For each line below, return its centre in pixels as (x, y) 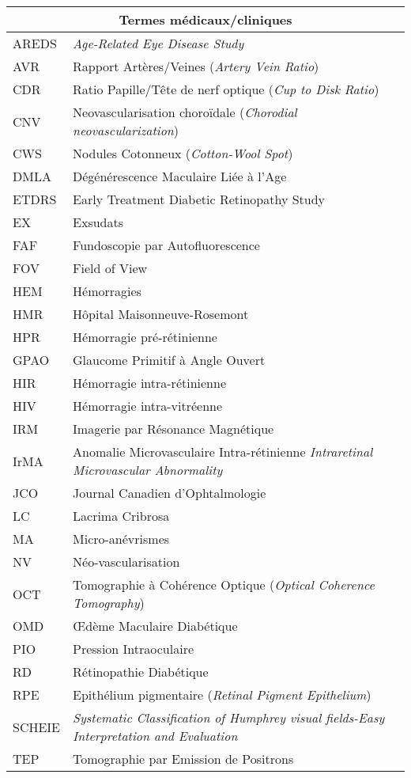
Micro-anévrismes (121, 539)
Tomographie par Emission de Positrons (183, 759)
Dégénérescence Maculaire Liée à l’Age (180, 176)
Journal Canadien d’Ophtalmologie (170, 493)
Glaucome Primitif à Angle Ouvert (169, 360)
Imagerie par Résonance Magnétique (173, 429)
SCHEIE (37, 727)
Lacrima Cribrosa (121, 516)
